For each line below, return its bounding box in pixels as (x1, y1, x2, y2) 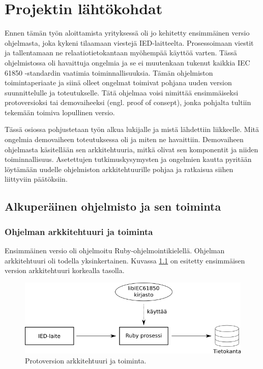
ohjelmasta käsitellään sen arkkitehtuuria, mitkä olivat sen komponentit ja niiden (5, 144, 258, 154)
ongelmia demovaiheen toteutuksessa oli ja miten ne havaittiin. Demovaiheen (5, 134, 244, 145)
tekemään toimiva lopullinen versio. (5, 107, 115, 117)
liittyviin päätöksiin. (5, 174, 68, 184)
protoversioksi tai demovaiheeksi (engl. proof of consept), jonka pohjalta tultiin (5, 97, 251, 108)
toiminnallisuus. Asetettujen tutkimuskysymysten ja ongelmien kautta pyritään (5, 154, 252, 164)
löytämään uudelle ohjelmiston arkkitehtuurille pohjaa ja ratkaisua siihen (5, 163, 233, 174)
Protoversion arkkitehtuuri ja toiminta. (25, 355, 147, 365)
